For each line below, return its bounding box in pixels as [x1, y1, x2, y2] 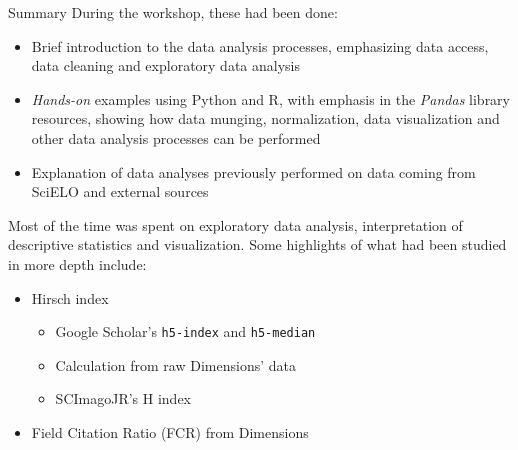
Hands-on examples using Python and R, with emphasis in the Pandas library [31, 88, 511, 109]
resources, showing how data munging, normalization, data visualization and [31, 108, 500, 129]
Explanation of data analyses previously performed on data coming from [31, 161, 476, 182]
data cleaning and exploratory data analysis [31, 55, 301, 76]
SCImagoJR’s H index [55, 388, 192, 409]
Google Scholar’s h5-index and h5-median [55, 321, 316, 342]
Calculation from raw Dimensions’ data [55, 354, 296, 375]
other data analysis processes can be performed [31, 127, 321, 148]
